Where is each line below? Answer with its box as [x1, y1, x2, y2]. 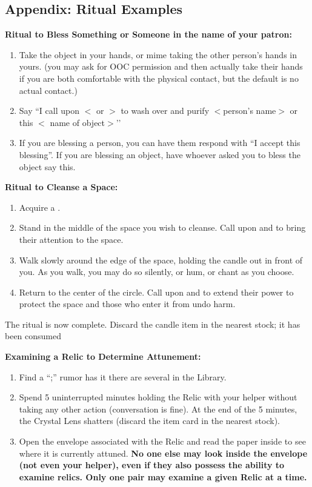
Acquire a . [19, 200, 61, 213]
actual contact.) [19, 84, 78, 96]
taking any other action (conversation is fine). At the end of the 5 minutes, [19, 402, 297, 415]
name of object [50, 116, 105, 128]
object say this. [19, 160, 76, 173]
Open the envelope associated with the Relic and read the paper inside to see [19, 435, 306, 448]
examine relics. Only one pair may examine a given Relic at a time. [19, 470, 307, 483]
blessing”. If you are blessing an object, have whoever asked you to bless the [19, 148, 300, 161]
